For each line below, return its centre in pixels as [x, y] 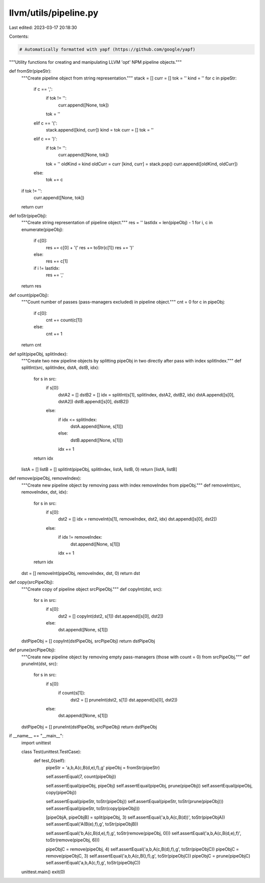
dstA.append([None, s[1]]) [97, 426]
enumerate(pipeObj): [42, 229]
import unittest [36, 743]
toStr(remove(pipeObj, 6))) [73, 840]
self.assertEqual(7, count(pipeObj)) [81, 777]
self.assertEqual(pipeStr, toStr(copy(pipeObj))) [93, 808]
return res [31, 286]
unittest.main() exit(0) [43, 872]
